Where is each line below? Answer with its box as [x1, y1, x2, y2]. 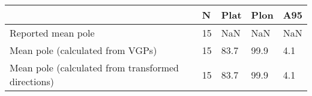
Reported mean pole [10, 26, 95, 40]
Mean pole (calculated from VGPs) [10, 43, 157, 57]
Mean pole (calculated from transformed [10, 61, 179, 74]
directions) [10, 74, 54, 88]
